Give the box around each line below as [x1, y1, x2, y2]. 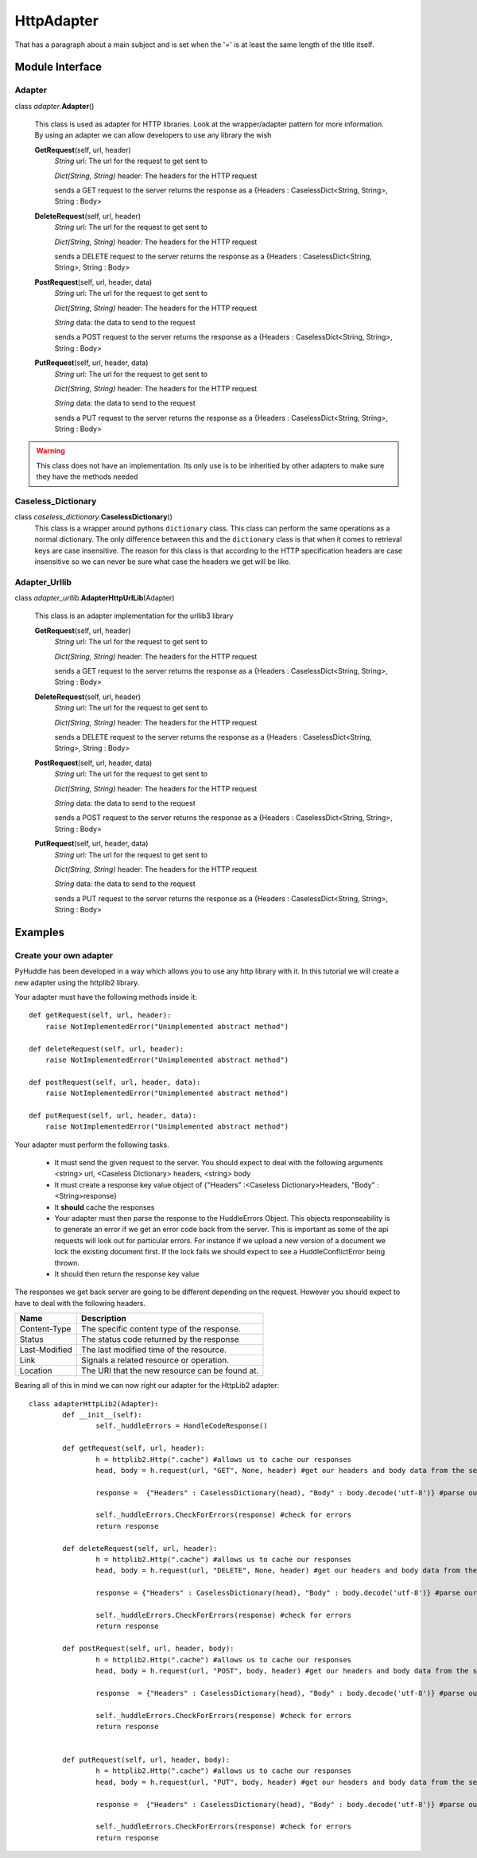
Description [80, 1313, 127, 1324]
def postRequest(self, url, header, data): [29, 1078, 201, 1086]
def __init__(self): [62, 1410, 142, 1419]
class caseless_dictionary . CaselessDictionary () [14, 512, 173, 522]
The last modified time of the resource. [80, 1344, 227, 1355]
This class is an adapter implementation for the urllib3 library [34, 611, 234, 620]
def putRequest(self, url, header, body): [62, 1755, 231, 1765]
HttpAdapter [14, 12, 99, 29]
